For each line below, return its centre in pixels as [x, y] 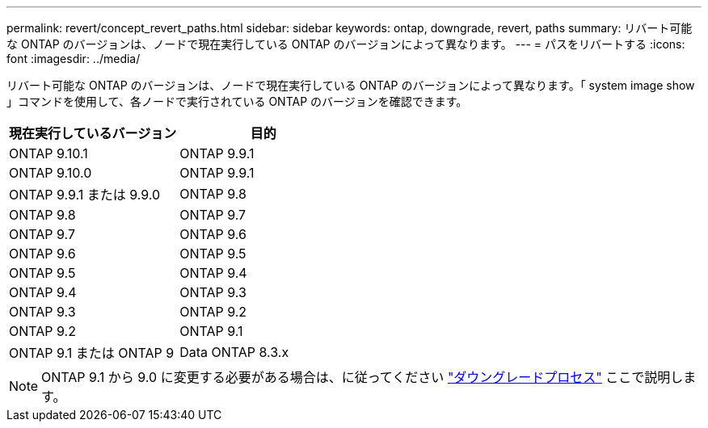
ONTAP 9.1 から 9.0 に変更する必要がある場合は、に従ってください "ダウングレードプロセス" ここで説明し [362, 377]
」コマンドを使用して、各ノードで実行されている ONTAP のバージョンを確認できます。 [237, 101]
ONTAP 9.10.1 [48, 153]
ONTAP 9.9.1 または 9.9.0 [85, 195]
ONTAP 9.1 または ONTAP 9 [92, 353]
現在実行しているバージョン [93, 133]
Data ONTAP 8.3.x [234, 352]
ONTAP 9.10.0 [51, 173]
